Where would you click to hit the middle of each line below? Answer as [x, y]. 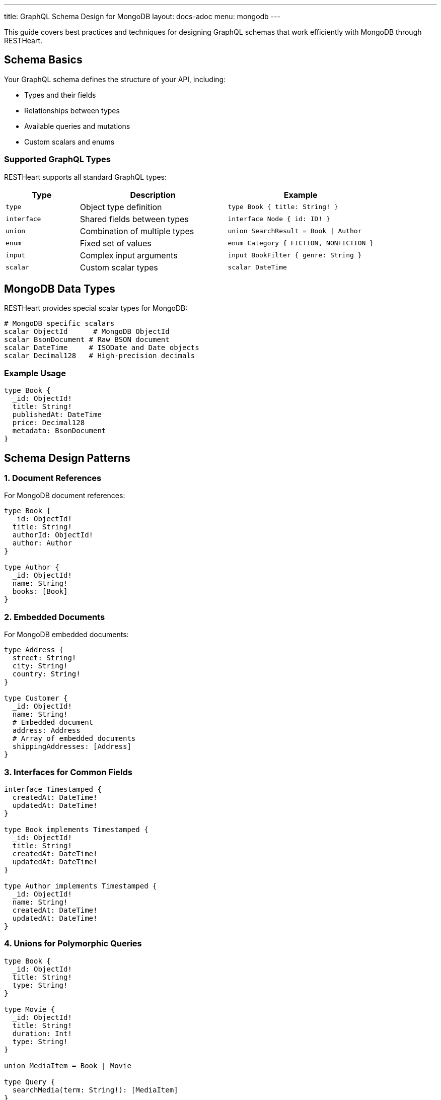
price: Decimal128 [49, 423]
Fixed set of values [116, 243]
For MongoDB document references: [65, 496]
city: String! [40, 666]
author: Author [42, 543]
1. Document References [53, 478]
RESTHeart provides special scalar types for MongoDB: [96, 308]
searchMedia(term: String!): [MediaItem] [95, 1090]
